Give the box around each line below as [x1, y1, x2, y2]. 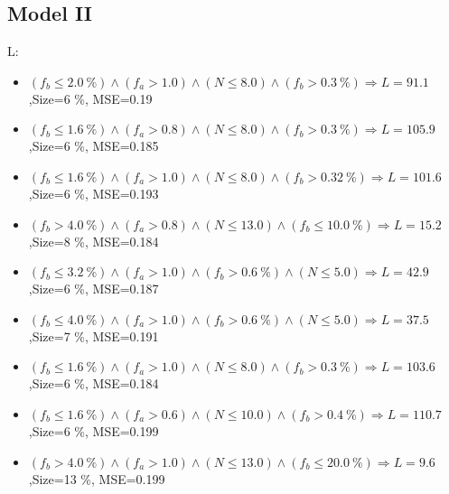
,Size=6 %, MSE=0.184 [28, 374, 159, 393]
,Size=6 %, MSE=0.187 [28, 279, 159, 298]
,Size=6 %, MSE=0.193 [28, 183, 159, 202]
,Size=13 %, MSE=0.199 [28, 469, 165, 488]
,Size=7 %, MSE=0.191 [28, 326, 159, 345]
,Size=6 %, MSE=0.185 [28, 136, 159, 155]
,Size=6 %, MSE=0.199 [28, 421, 159, 440]
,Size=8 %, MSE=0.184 [28, 231, 159, 250]
